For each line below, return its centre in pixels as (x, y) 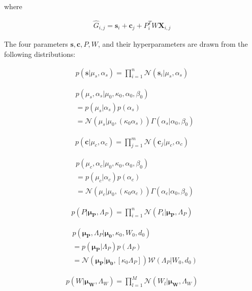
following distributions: (40, 54)
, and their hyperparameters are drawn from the (173, 44)
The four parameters (36, 44)
